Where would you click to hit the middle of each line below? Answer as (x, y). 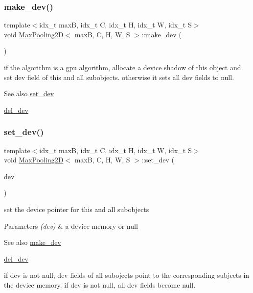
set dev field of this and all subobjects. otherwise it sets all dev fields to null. (119, 77)
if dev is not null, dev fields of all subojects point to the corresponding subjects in (127, 275)
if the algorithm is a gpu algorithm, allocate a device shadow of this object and (123, 67)
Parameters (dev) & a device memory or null (71, 226)
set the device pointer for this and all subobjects (77, 209)
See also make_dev (33, 242)
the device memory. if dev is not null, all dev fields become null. (100, 284)
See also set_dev (29, 93)
